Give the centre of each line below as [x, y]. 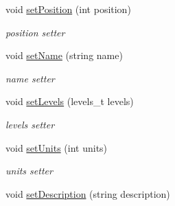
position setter [35, 32]
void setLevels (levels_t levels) [70, 101]
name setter [30, 78]
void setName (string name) [64, 55]
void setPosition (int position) [68, 9]
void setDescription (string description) [88, 193]
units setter [29, 171]
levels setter [30, 124]
